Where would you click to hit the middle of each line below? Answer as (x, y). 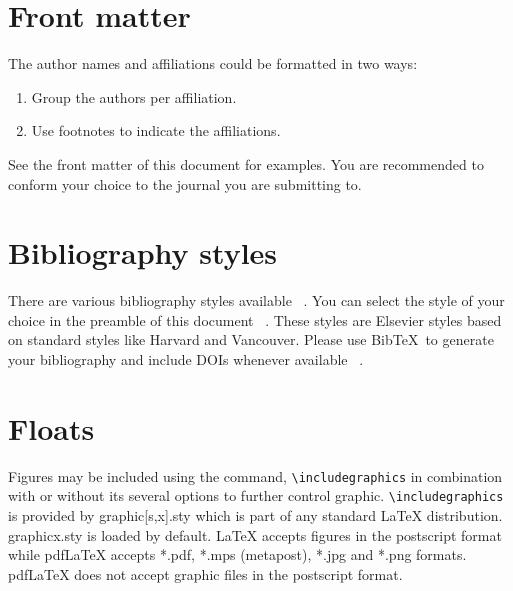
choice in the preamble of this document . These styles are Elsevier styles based (255, 319)
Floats (51, 427)
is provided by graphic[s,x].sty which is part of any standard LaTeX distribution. (255, 515)
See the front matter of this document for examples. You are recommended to (246, 163)
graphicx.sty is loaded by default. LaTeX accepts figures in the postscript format (255, 534)
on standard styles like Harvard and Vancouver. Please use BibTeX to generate (251, 339)
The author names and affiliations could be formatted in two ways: (213, 63)
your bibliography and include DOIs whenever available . (186, 359)
